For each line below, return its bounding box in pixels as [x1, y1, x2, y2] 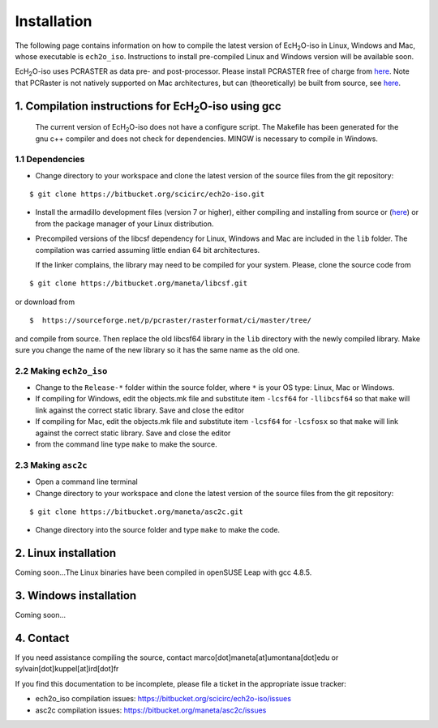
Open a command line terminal [35, 477, 138, 486]
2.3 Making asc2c [15, 459, 88, 470]
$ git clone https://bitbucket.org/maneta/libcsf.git [29, 279, 247, 288]
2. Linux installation [15, 546, 117, 560]
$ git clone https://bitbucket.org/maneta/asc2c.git [29, 507, 243, 516]
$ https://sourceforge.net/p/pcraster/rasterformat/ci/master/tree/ [29, 316, 312, 325]
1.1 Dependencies [15, 154, 85, 165]
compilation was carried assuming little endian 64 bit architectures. [35, 245, 260, 255]
